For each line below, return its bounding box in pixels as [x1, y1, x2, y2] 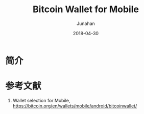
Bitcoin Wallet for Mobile [32, 4, 139, 15]
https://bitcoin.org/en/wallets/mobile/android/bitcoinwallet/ [12, 103, 137, 109]
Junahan [76, 20, 95, 26]
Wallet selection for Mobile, [12, 97, 70, 103]
